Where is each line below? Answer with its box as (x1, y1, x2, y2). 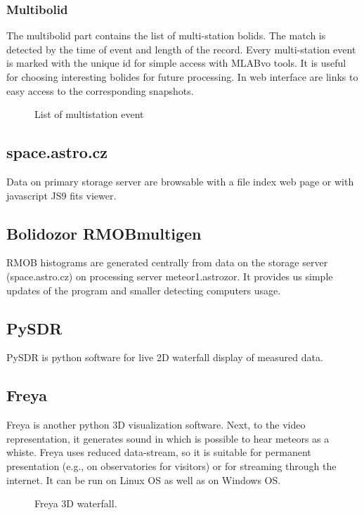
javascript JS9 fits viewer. (6, 188, 117, 202)
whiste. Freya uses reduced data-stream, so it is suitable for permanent (6, 445, 311, 459)
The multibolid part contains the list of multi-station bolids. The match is (6, 28, 326, 43)
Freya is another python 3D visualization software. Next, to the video (6, 417, 306, 432)
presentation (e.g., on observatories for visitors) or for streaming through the (6, 458, 337, 473)
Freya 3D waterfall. (34, 496, 117, 511)
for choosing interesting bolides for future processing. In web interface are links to (6, 70, 358, 84)
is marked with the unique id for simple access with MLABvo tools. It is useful (6, 56, 346, 70)
